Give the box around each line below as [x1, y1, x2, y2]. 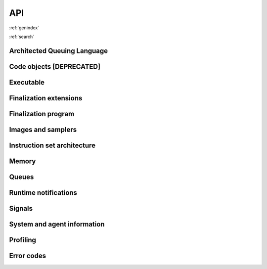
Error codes [9, 251, 46, 260]
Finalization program [9, 109, 75, 118]
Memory [9, 157, 36, 165]
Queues [9, 173, 34, 181]
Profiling [9, 235, 37, 244]
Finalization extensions [9, 94, 83, 102]
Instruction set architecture [9, 141, 96, 149]
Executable [9, 78, 44, 87]
